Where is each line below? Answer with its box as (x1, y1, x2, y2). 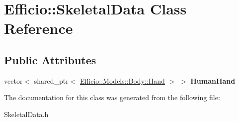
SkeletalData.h (4, 109, 49, 119)
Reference (4, 18, 73, 38)
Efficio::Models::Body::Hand (80, 75, 165, 86)
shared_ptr (34, 75, 69, 86)
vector (4, 75, 23, 86)
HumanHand (190, 75, 236, 86)
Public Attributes (4, 52, 96, 67)
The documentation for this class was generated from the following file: (4, 92, 220, 103)
